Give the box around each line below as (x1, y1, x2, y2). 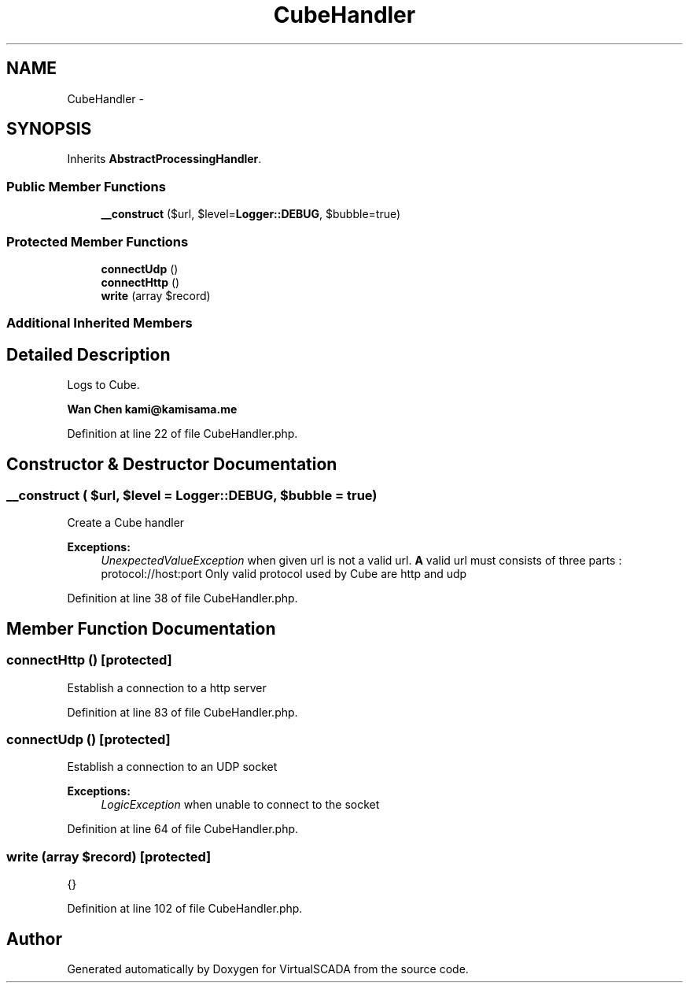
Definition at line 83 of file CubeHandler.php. (67, 705, 298, 719)
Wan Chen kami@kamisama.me (67, 402, 238, 417)
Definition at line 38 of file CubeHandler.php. (67, 591, 298, 606)
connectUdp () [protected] (6, 731, 171, 747)
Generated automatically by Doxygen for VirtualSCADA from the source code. (67, 961, 469, 976)
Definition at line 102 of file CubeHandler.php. (67, 902, 303, 916)
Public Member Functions (6, 178, 166, 194)
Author (6, 928, 62, 949)
